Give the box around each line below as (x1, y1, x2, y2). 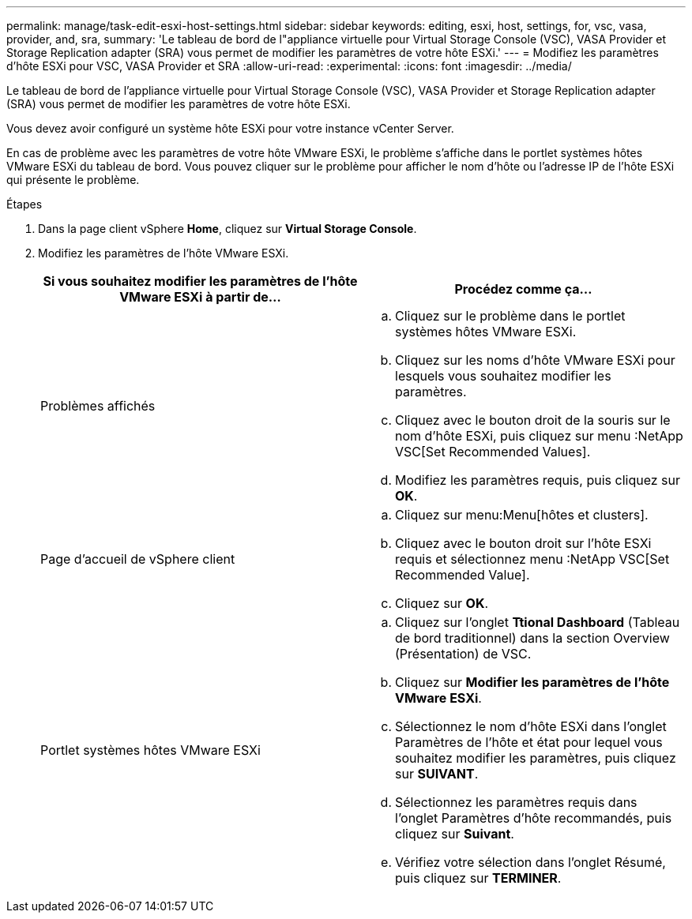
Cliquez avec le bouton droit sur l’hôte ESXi (395, 535, 652, 551)
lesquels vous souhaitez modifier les (395, 368, 611, 384)
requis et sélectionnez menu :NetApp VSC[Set (395, 551, 670, 567)
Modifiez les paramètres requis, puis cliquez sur (395, 472, 681, 488)
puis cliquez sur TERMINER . (395, 870, 562, 886)
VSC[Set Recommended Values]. (395, 444, 591, 459)
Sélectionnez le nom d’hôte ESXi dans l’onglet (395, 718, 667, 734)
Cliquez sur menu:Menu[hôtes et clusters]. (395, 507, 649, 523)
